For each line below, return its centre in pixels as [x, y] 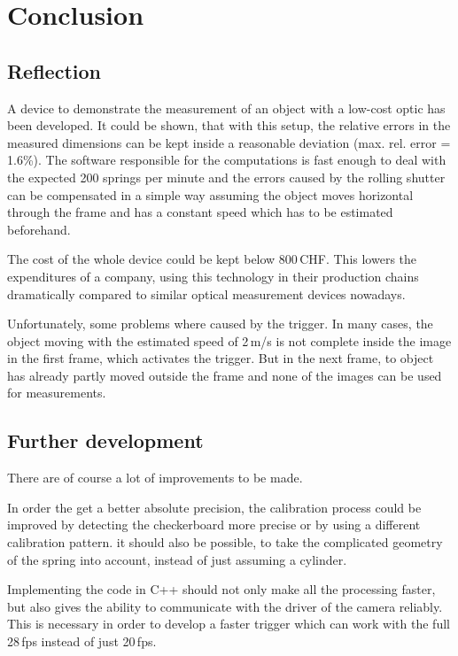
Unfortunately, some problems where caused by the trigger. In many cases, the [220, 324]
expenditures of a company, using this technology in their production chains [213, 276]
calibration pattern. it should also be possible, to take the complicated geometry [225, 542]
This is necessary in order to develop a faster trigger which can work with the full [229, 624]
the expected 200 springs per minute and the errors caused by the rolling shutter [226, 177]
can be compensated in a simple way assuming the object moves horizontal [210, 194]
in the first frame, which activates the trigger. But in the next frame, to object [221, 358]
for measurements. [57, 393]
